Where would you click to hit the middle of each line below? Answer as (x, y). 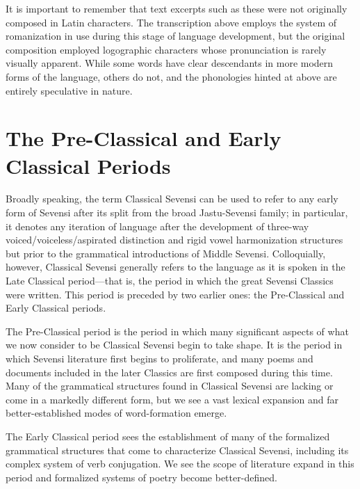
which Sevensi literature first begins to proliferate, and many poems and (159, 358)
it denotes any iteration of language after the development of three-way (157, 226)
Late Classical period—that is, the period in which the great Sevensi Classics (170, 281)
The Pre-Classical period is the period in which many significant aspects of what (177, 331)
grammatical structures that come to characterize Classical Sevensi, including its (177, 450)
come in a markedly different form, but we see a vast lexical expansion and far (172, 399)
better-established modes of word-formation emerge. (116, 413)
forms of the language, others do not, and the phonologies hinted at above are (171, 76)
